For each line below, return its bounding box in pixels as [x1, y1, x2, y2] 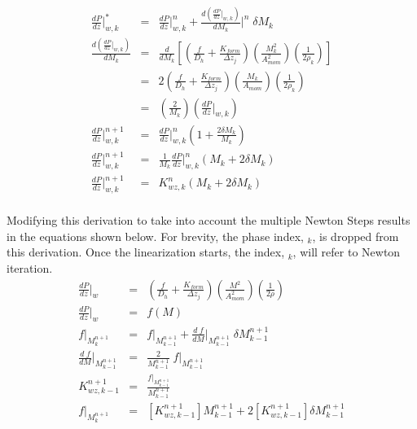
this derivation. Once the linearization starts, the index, [7, 243, 285, 260]
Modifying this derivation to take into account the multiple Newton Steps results [7, 212, 410, 229]
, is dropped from [312, 227, 399, 244]
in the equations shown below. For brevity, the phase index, [7, 227, 304, 244]
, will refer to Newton [292, 243, 401, 260]
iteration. [7, 260, 53, 277]
